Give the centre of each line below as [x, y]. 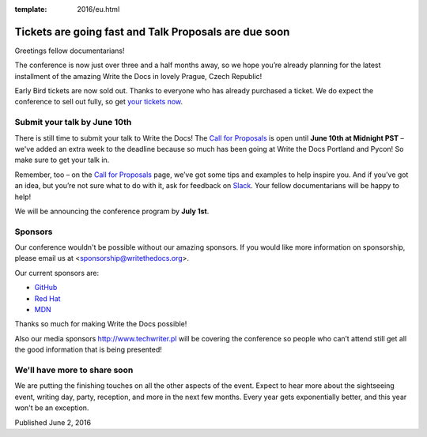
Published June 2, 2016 [53, 422]
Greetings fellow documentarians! [70, 51]
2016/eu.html [98, 9]
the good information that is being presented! [88, 350]
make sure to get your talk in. [62, 160]
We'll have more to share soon [74, 370]
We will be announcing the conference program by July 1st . [112, 211]
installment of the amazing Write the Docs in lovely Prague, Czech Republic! [138, 76]
